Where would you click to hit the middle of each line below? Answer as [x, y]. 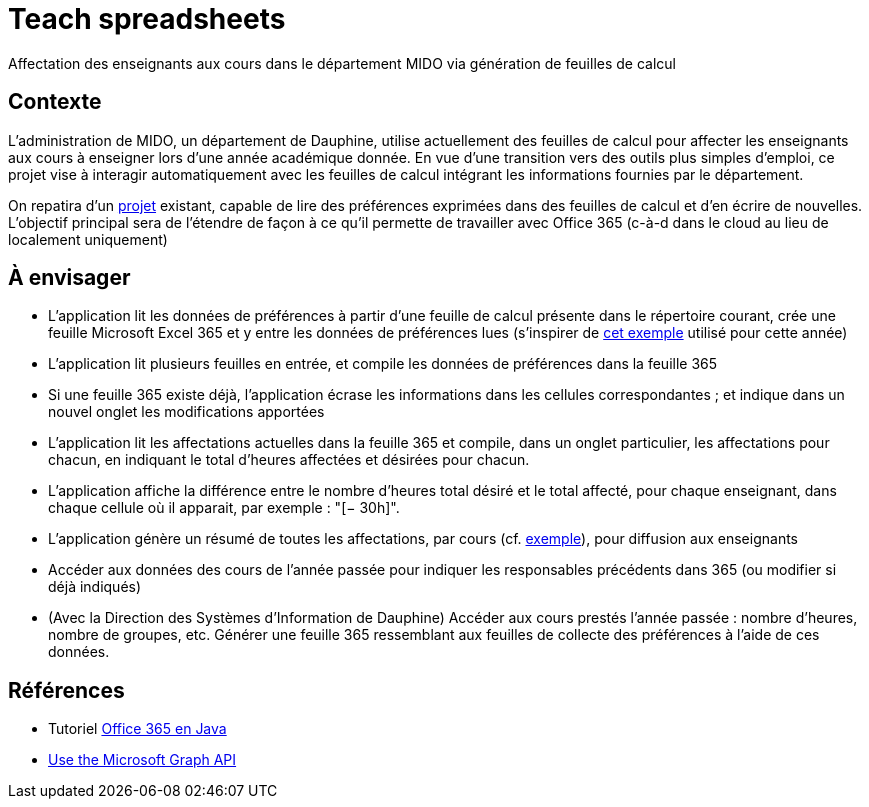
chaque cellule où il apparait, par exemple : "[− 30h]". [224, 508]
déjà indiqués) [95, 587]
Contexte [55, 102]
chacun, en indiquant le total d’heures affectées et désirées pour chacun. [289, 460]
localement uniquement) [88, 239]
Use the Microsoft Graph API [142, 760]
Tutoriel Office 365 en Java [137, 729]
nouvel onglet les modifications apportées [186, 412]
